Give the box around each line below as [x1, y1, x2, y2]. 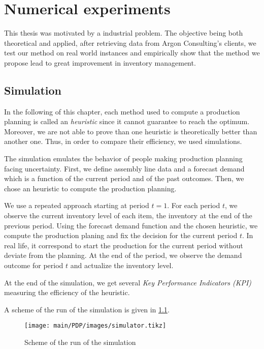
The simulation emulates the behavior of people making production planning [4, 153, 243, 164]
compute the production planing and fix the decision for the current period [4, 230, 238, 241]
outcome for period [4, 260, 63, 271]
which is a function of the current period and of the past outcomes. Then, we [4, 173, 244, 184]
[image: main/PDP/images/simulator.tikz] [24, 322, 167, 330]
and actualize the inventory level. [70, 260, 174, 271]
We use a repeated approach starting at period [4, 200, 149, 211]
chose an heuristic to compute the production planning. [4, 183, 177, 193]
